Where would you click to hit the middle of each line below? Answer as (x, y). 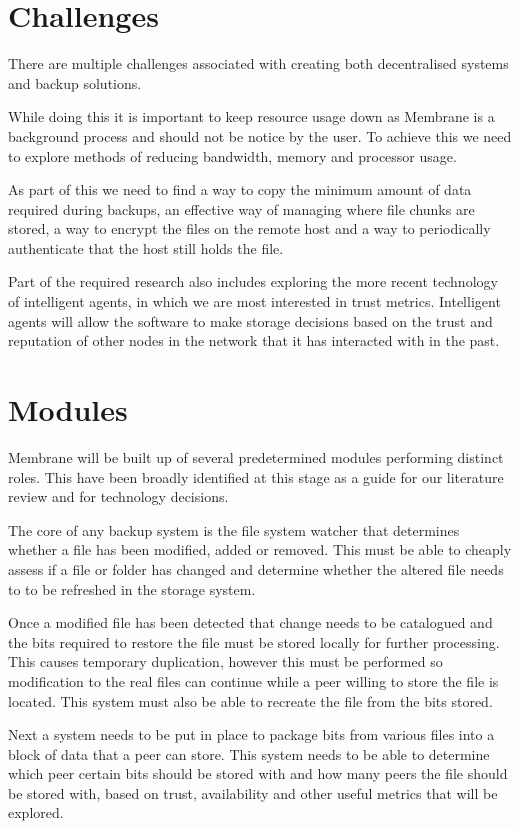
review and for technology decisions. (118, 496)
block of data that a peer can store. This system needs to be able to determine (249, 753)
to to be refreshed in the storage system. (132, 588)
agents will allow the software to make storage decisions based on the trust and (250, 320)
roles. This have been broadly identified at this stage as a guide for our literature (256, 476)
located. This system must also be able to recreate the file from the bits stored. (250, 700)
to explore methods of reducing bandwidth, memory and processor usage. (232, 155)
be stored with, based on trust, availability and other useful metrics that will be (253, 792)
